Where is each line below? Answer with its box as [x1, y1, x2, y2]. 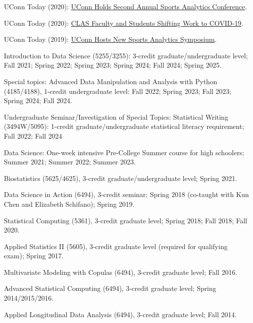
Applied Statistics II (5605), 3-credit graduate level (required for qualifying [4, 241, 228, 251]
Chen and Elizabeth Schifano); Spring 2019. [4, 198, 135, 209]
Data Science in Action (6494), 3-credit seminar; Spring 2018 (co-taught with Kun [4, 189, 249, 199]
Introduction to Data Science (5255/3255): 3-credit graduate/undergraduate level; [4, 50, 248, 60]
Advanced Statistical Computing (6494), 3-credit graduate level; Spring [4, 283, 217, 293]
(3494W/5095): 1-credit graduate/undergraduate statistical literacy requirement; [4, 121, 244, 131]
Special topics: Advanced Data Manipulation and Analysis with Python [4, 76, 217, 86]
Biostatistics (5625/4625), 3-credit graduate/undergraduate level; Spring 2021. [4, 173, 237, 183]
